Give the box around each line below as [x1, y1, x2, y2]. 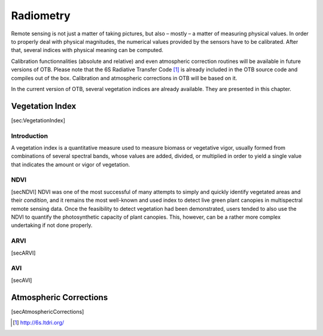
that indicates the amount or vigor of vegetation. [11, 161, 130, 168]
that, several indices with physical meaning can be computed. [11, 47, 164, 54]
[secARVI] [11, 249, 36, 256]
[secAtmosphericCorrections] [11, 308, 84, 315]
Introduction [11, 132, 48, 140]
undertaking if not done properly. [11, 222, 93, 229]
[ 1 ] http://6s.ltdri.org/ [13, 319, 65, 326]
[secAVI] [11, 276, 32, 284]
